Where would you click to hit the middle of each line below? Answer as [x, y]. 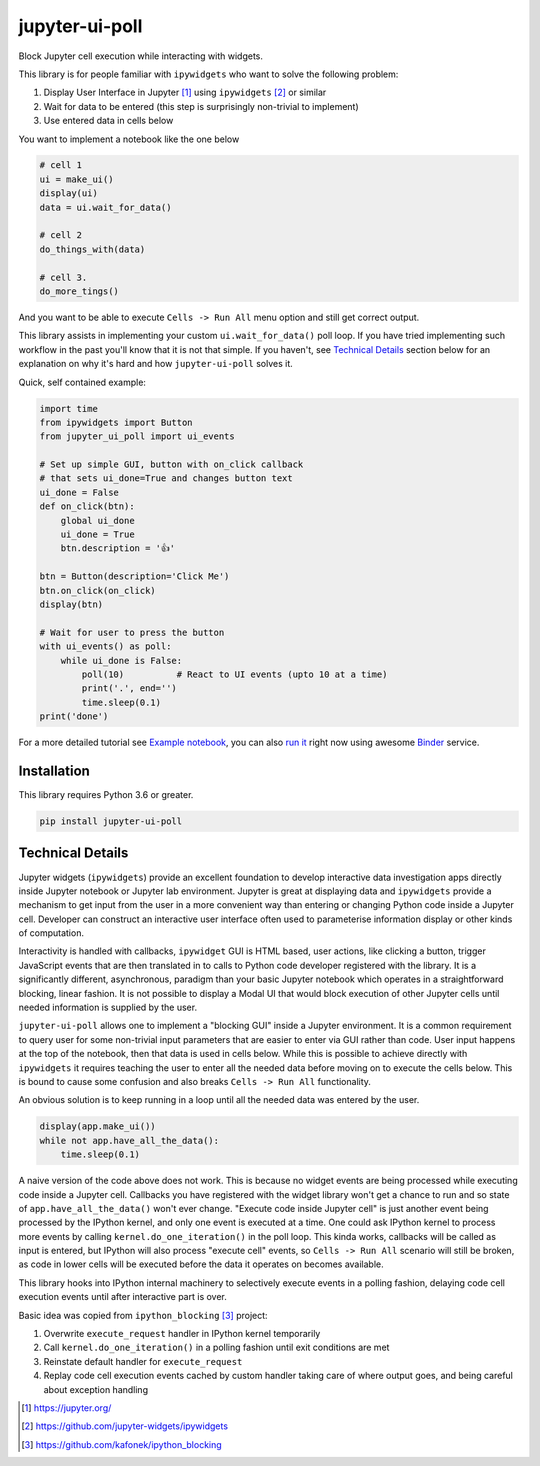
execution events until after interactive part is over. [122, 1297]
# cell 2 [61, 235]
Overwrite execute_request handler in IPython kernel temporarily [182, 1334]
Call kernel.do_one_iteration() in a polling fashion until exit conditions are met [216, 1347]
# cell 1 [61, 165]
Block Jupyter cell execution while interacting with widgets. [141, 56]
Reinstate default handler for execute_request [143, 1361]
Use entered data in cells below [108, 121]
